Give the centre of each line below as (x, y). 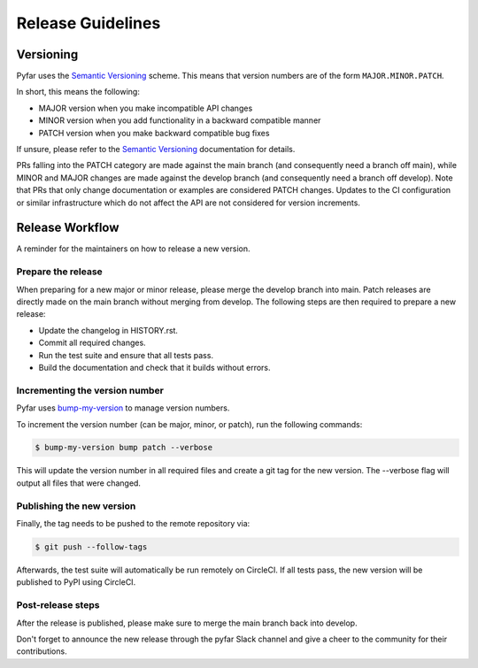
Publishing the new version (76, 506)
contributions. (42, 651)
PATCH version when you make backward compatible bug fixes (154, 133)
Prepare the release (60, 272)
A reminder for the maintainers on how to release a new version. (134, 249)
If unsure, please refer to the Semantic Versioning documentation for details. (156, 150)
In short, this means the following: (78, 92)
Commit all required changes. (92, 343)
